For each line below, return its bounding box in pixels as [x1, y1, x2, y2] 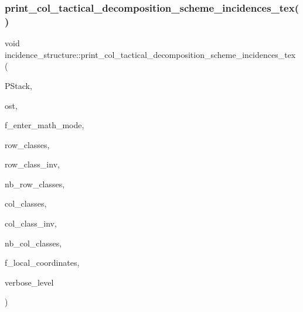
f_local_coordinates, [5, 256, 80, 269]
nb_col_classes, [5, 236, 62, 249]
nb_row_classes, [5, 177, 65, 190]
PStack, [5, 79, 32, 91]
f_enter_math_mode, [5, 119, 84, 131]
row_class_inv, [5, 158, 60, 170]
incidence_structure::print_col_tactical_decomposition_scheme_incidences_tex [5, 48, 296, 60]
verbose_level [5, 276, 54, 288]
